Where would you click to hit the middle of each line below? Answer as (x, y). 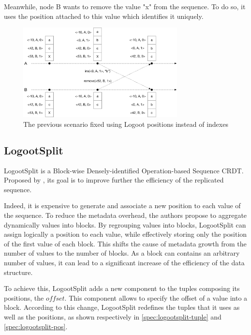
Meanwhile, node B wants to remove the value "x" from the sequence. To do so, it (125, 6)
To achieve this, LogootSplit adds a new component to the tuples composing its (122, 288)
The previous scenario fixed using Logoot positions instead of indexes (126, 124)
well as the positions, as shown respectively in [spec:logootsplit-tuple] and (113, 316)
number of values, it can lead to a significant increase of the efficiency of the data (124, 262)
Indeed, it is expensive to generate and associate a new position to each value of (122, 206)
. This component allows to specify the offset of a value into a (156, 297)
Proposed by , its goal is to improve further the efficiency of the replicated (114, 180)
